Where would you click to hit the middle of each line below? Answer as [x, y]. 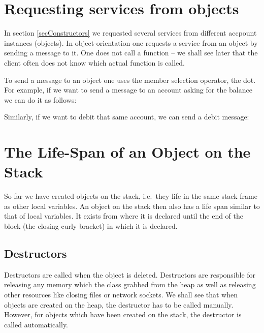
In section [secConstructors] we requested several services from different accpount [130, 33]
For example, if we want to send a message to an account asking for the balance [128, 90]
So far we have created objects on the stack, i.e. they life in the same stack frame [131, 196]
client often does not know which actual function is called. [94, 62]
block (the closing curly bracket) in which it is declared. [91, 225]
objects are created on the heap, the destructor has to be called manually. [119, 304]
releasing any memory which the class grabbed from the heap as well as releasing [130, 284]
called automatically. [36, 324]
